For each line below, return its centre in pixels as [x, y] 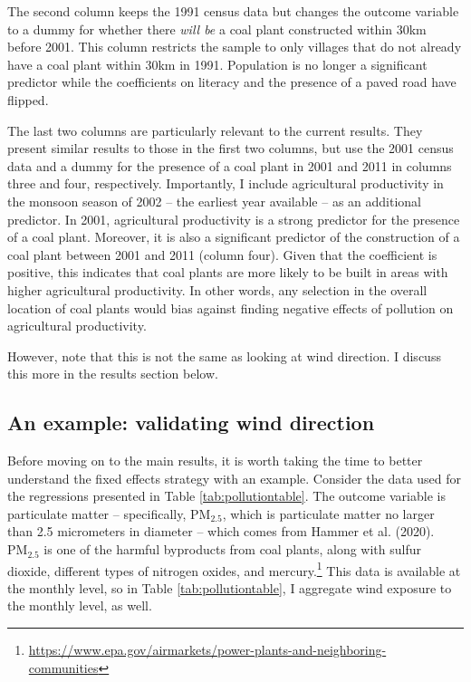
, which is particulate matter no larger [328, 513]
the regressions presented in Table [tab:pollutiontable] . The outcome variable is [226, 496]
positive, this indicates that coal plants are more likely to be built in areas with [228, 272]
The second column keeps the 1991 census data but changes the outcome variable [233, 11]
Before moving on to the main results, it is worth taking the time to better [215, 461]
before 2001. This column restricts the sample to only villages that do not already [235, 47]
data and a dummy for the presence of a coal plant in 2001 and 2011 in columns [230, 165]
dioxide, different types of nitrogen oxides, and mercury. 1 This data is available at [234, 569]
